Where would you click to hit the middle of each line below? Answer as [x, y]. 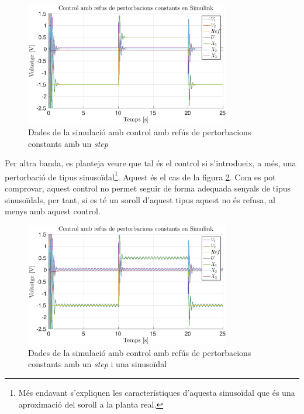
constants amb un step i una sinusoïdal [98, 364]
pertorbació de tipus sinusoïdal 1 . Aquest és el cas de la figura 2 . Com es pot [140, 176]
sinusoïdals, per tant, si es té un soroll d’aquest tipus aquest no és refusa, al [140, 199]
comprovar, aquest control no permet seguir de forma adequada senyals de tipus [148, 188]
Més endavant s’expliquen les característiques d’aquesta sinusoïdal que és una [157, 392]
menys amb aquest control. [53, 211]
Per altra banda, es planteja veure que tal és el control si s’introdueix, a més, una [151, 163]
